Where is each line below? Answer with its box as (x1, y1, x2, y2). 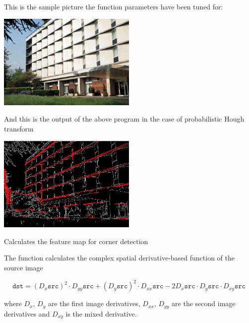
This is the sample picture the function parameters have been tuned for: (4, 1, 223, 11)
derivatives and (4, 308, 50, 319)
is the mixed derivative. (65, 308, 137, 319)
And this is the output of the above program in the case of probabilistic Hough (4, 114, 245, 124)
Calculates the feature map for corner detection (4, 236, 148, 246)
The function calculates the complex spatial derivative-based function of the (4, 253, 235, 263)
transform (4, 123, 34, 133)
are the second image (172, 298, 236, 309)
